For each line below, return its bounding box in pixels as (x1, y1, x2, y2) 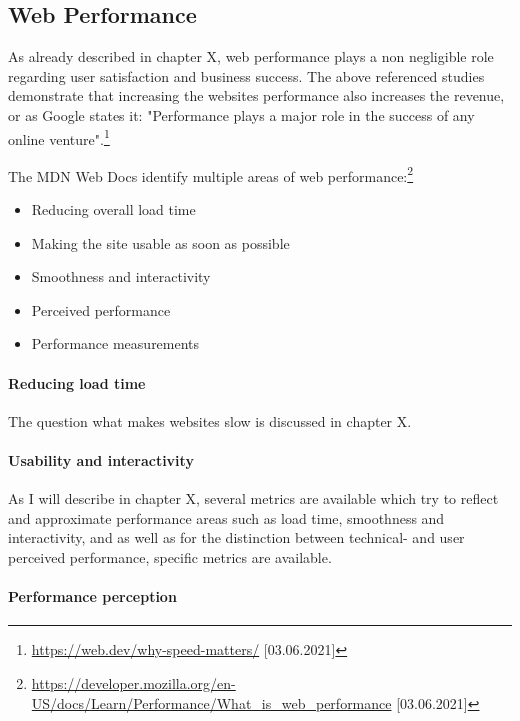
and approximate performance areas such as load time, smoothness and (8, 507, 445, 528)
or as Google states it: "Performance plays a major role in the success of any (8, 104, 475, 125)
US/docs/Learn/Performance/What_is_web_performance (31, 692, 392, 713)
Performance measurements (31, 333, 200, 354)
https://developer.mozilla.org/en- (31, 673, 236, 693)
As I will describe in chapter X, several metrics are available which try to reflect (8, 488, 499, 509)
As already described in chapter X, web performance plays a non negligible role (8, 46, 494, 67)
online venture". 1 (8, 125, 110, 149)
